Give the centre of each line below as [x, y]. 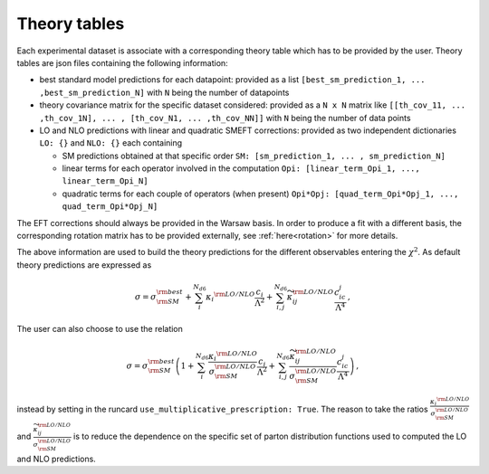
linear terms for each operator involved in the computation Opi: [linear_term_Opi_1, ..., [241, 168]
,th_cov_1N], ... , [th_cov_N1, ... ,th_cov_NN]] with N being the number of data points [225, 118]
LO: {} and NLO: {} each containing [111, 143]
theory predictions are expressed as [84, 265]
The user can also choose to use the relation [100, 329]
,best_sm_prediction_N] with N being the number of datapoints [164, 92]
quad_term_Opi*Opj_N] [110, 207]
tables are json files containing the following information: [122, 62]
